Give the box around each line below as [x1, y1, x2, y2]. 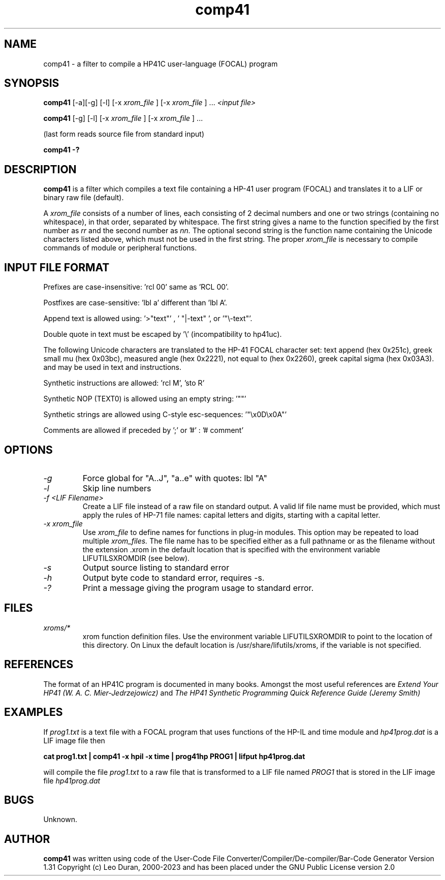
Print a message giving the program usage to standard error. [82, 582, 314, 593]
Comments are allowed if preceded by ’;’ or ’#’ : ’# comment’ [43, 426, 244, 435]
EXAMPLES [4, 706, 63, 719]
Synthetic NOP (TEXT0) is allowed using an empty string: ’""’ [43, 394, 246, 403]
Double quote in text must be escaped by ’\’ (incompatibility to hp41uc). [43, 330, 282, 339]
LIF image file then [43, 736, 105, 745]
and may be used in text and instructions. [43, 363, 181, 372]
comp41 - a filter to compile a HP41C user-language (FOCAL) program [43, 59, 278, 68]
